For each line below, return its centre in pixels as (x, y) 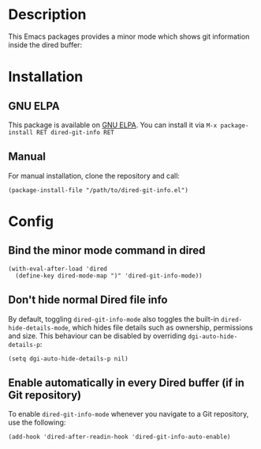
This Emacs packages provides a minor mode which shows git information (129, 36)
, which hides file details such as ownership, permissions (161, 327)
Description (47, 15)
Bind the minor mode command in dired (107, 251)
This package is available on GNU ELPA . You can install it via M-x (113, 125)
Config (31, 221)
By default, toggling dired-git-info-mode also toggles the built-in (114, 319)
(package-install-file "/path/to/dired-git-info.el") (99, 190)
